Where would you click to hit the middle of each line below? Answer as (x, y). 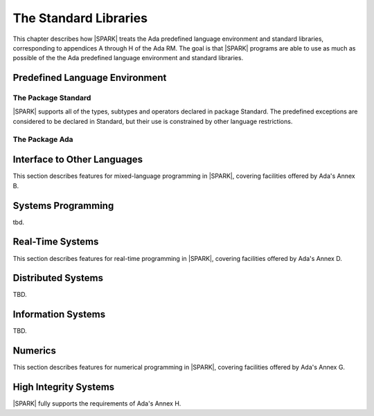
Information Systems (59, 315)
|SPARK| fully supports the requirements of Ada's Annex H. (97, 404)
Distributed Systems (58, 278)
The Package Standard (52, 98)
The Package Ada (43, 139)
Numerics (35, 351)
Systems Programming (63, 205)
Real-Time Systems (56, 242)
